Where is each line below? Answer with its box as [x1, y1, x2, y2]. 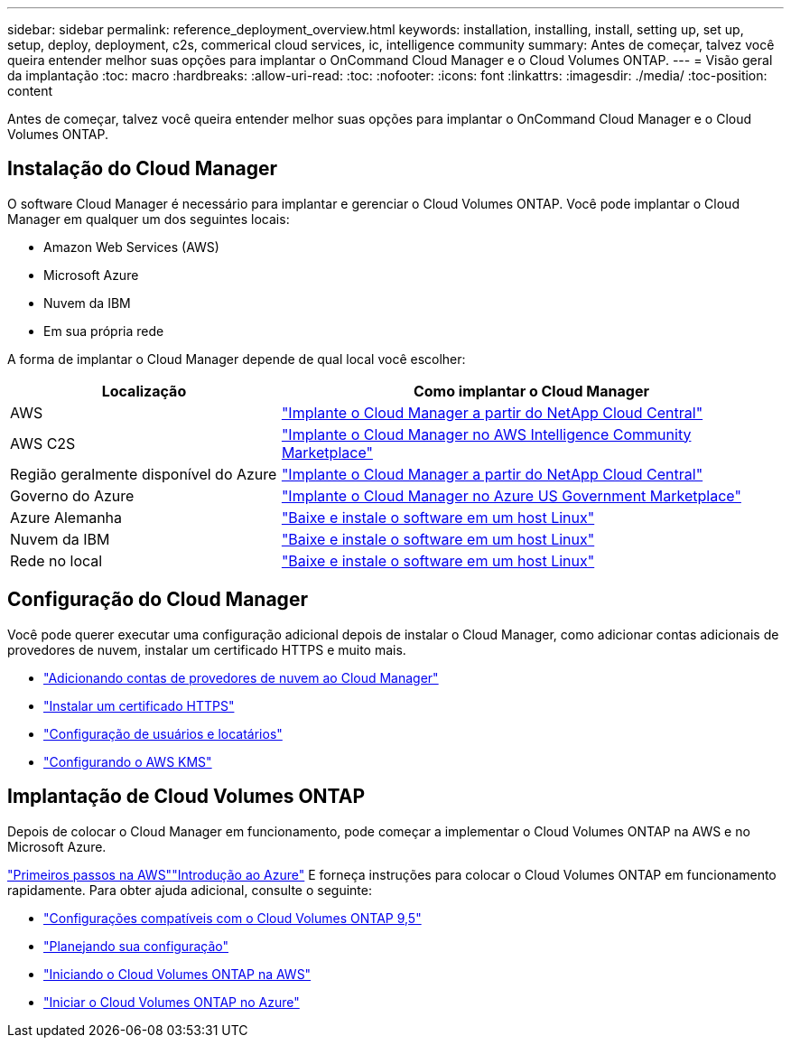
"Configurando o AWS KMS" [43, 753, 212, 770]
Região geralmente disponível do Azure [10, 464, 277, 483]
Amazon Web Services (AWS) [43, 238, 219, 255]
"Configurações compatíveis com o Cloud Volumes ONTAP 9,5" [43, 910, 422, 926]
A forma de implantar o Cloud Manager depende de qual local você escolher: [7, 350, 466, 367]
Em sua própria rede [43, 322, 164, 339]
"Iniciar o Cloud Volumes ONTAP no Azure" [43, 994, 300, 1010]
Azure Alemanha [10, 508, 123, 527]
